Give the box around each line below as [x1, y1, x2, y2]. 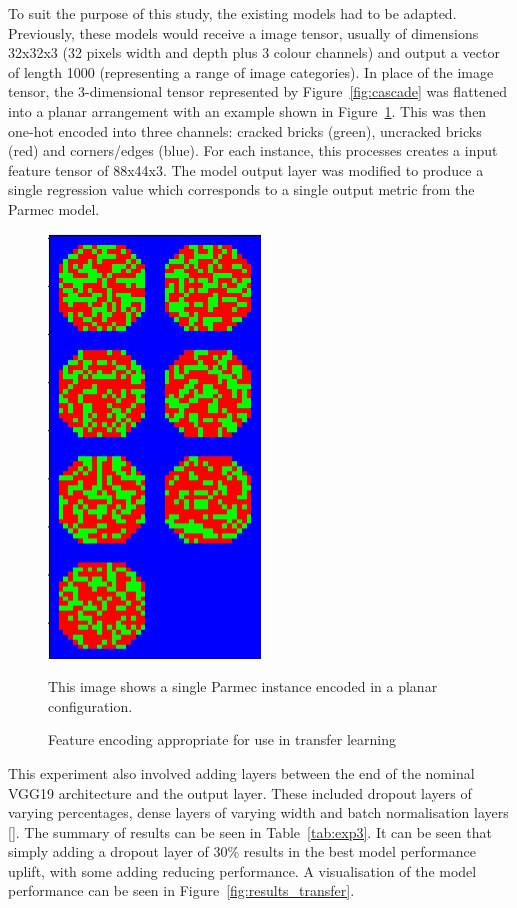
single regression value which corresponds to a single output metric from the [8, 179, 475, 200]
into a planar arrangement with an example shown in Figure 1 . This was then [8, 100, 487, 121]
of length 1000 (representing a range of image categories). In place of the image [8, 61, 494, 82]
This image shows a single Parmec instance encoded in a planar [48, 676, 438, 697]
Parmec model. [8, 198, 100, 219]
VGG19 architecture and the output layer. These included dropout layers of [8, 782, 472, 803]
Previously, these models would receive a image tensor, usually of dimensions [8, 22, 479, 43]
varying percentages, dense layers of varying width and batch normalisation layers [8, 802, 509, 823]
